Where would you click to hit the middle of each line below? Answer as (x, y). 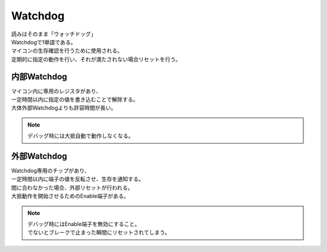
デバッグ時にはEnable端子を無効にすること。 (84, 224)
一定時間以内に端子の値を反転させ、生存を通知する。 (78, 179)
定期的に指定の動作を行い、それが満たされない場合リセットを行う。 (96, 59)
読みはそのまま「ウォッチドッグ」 (54, 34)
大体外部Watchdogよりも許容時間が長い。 (64, 108)
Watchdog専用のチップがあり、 (51, 171)
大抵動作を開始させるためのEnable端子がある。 (70, 196)
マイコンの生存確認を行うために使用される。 (67, 51)
